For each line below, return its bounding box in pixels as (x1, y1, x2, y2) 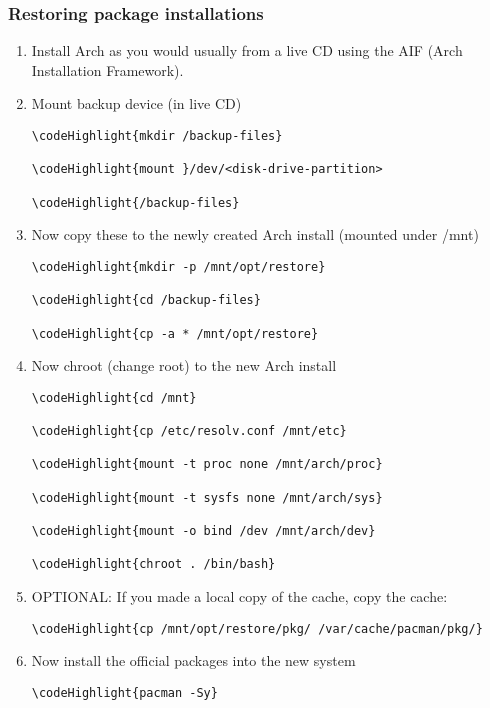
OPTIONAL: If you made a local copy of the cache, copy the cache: (31, 585, 448, 606)
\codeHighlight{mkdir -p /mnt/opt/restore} (31, 259, 326, 274)
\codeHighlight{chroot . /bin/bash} (31, 557, 276, 572)
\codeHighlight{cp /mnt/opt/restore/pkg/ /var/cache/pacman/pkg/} (31, 621, 483, 636)
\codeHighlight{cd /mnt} (31, 390, 197, 405)
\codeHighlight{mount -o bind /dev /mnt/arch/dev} (31, 524, 376, 538)
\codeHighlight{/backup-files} (31, 195, 240, 210)
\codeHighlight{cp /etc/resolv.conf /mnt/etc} (31, 424, 347, 439)
